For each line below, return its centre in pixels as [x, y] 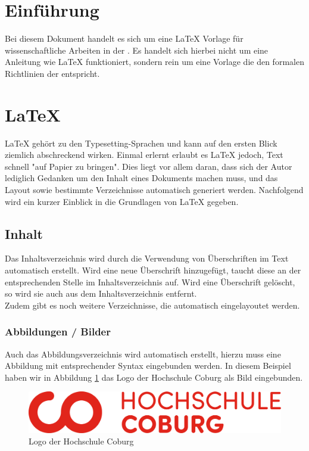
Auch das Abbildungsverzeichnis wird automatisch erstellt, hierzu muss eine [143, 354]
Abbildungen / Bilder [58, 332]
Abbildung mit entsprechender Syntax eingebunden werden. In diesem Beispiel [148, 366]
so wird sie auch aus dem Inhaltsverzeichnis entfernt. [101, 293]
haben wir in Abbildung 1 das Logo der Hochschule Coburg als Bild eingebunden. [154, 377]
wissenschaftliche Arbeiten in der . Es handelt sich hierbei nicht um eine [137, 50]
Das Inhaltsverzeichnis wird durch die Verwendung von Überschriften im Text [147, 258]
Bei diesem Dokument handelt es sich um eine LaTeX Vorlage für [124, 38]
